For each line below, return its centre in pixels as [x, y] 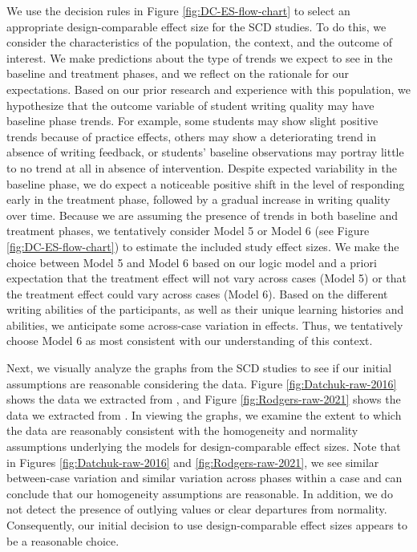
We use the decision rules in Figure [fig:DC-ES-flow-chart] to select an [178, 10]
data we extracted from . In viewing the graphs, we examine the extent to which [204, 414]
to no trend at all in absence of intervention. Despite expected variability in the [202, 167]
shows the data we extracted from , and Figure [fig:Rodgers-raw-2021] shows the [204, 399]
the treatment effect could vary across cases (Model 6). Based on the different [197, 293]
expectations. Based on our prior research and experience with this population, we [208, 89]
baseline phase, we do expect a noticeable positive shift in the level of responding [206, 183]
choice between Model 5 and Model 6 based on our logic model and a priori [192, 262]
